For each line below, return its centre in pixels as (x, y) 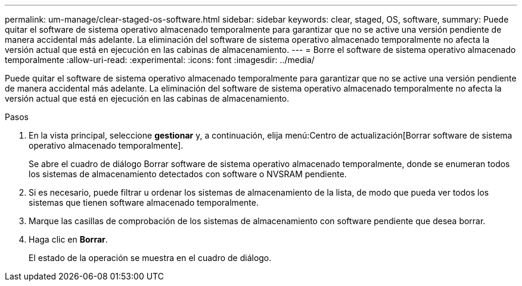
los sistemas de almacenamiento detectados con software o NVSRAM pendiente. (188, 174)
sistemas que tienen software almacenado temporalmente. (144, 202)
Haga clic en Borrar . (68, 239)
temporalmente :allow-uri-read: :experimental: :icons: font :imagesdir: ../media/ (160, 60)
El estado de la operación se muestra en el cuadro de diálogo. (150, 258)
